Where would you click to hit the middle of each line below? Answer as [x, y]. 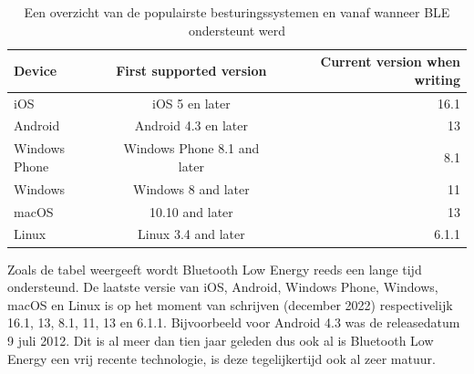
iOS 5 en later [191, 103]
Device [36, 70]
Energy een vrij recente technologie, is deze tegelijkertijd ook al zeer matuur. [222, 358]
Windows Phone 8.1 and [191, 148]
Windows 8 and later [191, 188]
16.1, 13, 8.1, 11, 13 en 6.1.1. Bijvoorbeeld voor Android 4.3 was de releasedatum [234, 322]
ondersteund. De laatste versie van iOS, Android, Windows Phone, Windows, [223, 287]
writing [437, 79]
